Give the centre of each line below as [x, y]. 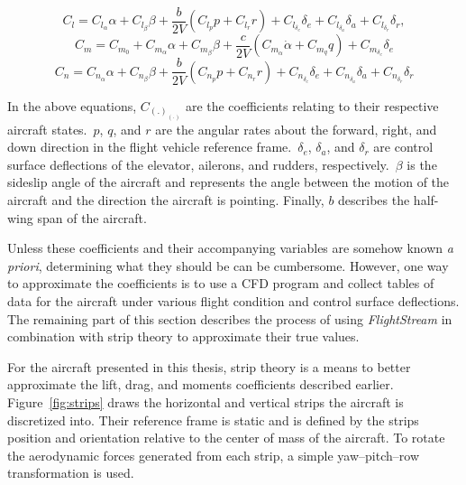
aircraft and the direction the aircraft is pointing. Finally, [166, 200]
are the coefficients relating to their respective [312, 105]
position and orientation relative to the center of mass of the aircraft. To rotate [226, 438]
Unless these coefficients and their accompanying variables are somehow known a [230, 248]
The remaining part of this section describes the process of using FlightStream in [230, 318]
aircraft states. [47, 129]
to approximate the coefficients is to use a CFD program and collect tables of [221, 283]
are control [403, 147]
